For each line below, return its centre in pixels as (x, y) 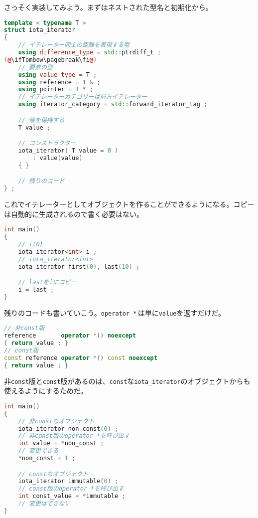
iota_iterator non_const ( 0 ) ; (68, 429)
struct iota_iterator (40, 30)
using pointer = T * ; (56, 89)
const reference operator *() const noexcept (81, 358)
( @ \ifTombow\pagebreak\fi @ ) (51, 60)
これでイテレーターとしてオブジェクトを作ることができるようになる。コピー (129, 204)
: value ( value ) (58, 158)
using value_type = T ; (58, 75)
